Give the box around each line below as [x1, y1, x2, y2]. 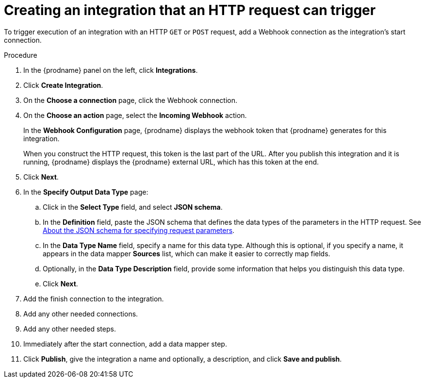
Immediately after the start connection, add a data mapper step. [23, 339, 227, 348]
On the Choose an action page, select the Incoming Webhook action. [23, 111, 247, 119]
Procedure [4, 50, 37, 59]
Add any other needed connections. [23, 309, 138, 318]
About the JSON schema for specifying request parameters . [43, 226, 235, 234]
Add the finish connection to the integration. [23, 294, 164, 303]
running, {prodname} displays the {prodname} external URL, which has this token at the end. [23, 157, 319, 166]
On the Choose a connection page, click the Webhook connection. [23, 96, 237, 104]
